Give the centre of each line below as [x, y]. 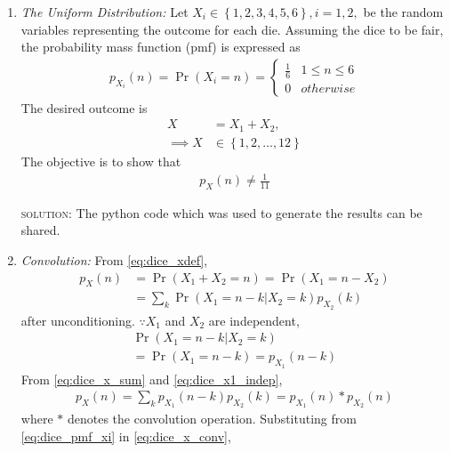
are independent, [254, 320]
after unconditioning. [78, 320]
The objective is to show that [101, 161]
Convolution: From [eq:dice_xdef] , [114, 260]
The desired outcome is [84, 107]
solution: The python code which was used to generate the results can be [221, 212]
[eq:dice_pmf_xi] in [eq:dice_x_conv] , [126, 436]
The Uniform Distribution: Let [104, 12]
